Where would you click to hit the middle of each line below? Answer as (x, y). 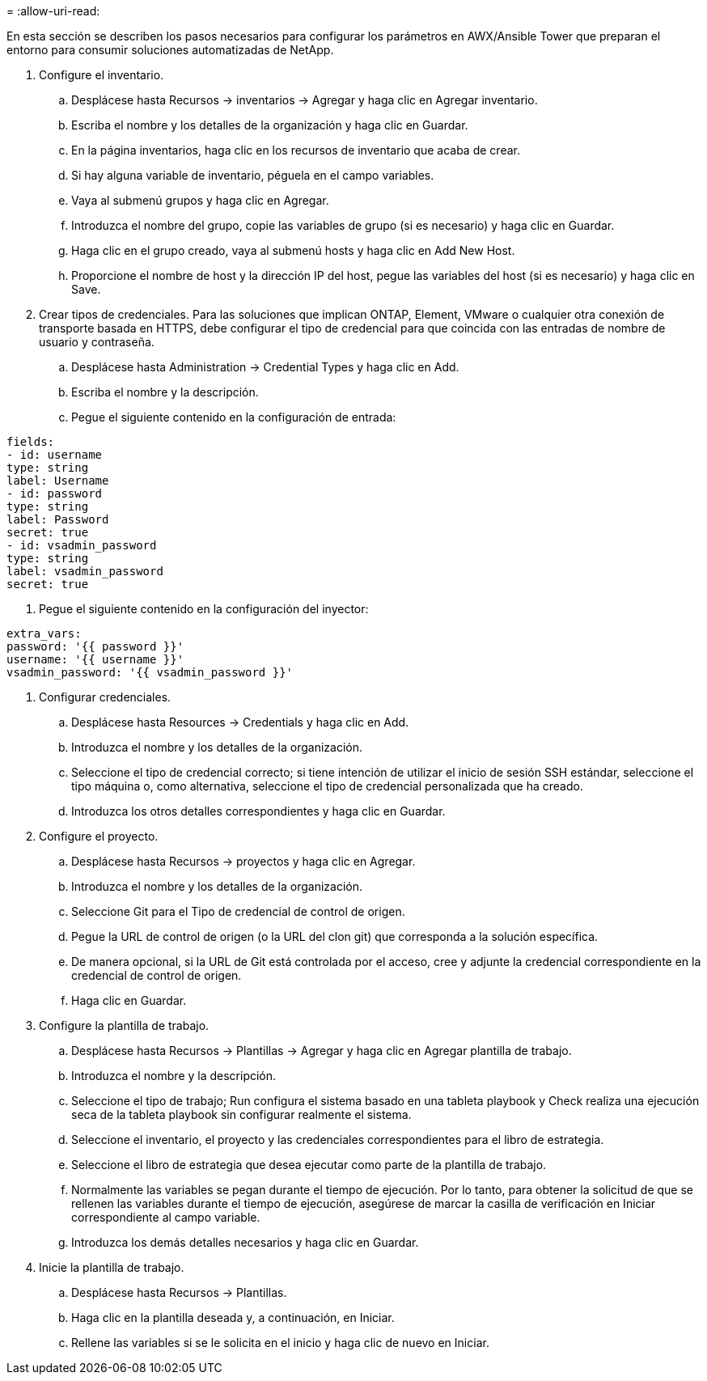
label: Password (58, 519)
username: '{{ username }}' (95, 659)
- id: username (55, 455)
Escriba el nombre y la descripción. (165, 392)
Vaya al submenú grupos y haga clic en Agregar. (200, 200)
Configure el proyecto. (99, 836)
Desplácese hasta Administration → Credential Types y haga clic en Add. (265, 367)
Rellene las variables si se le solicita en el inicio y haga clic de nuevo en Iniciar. (280, 1343)
